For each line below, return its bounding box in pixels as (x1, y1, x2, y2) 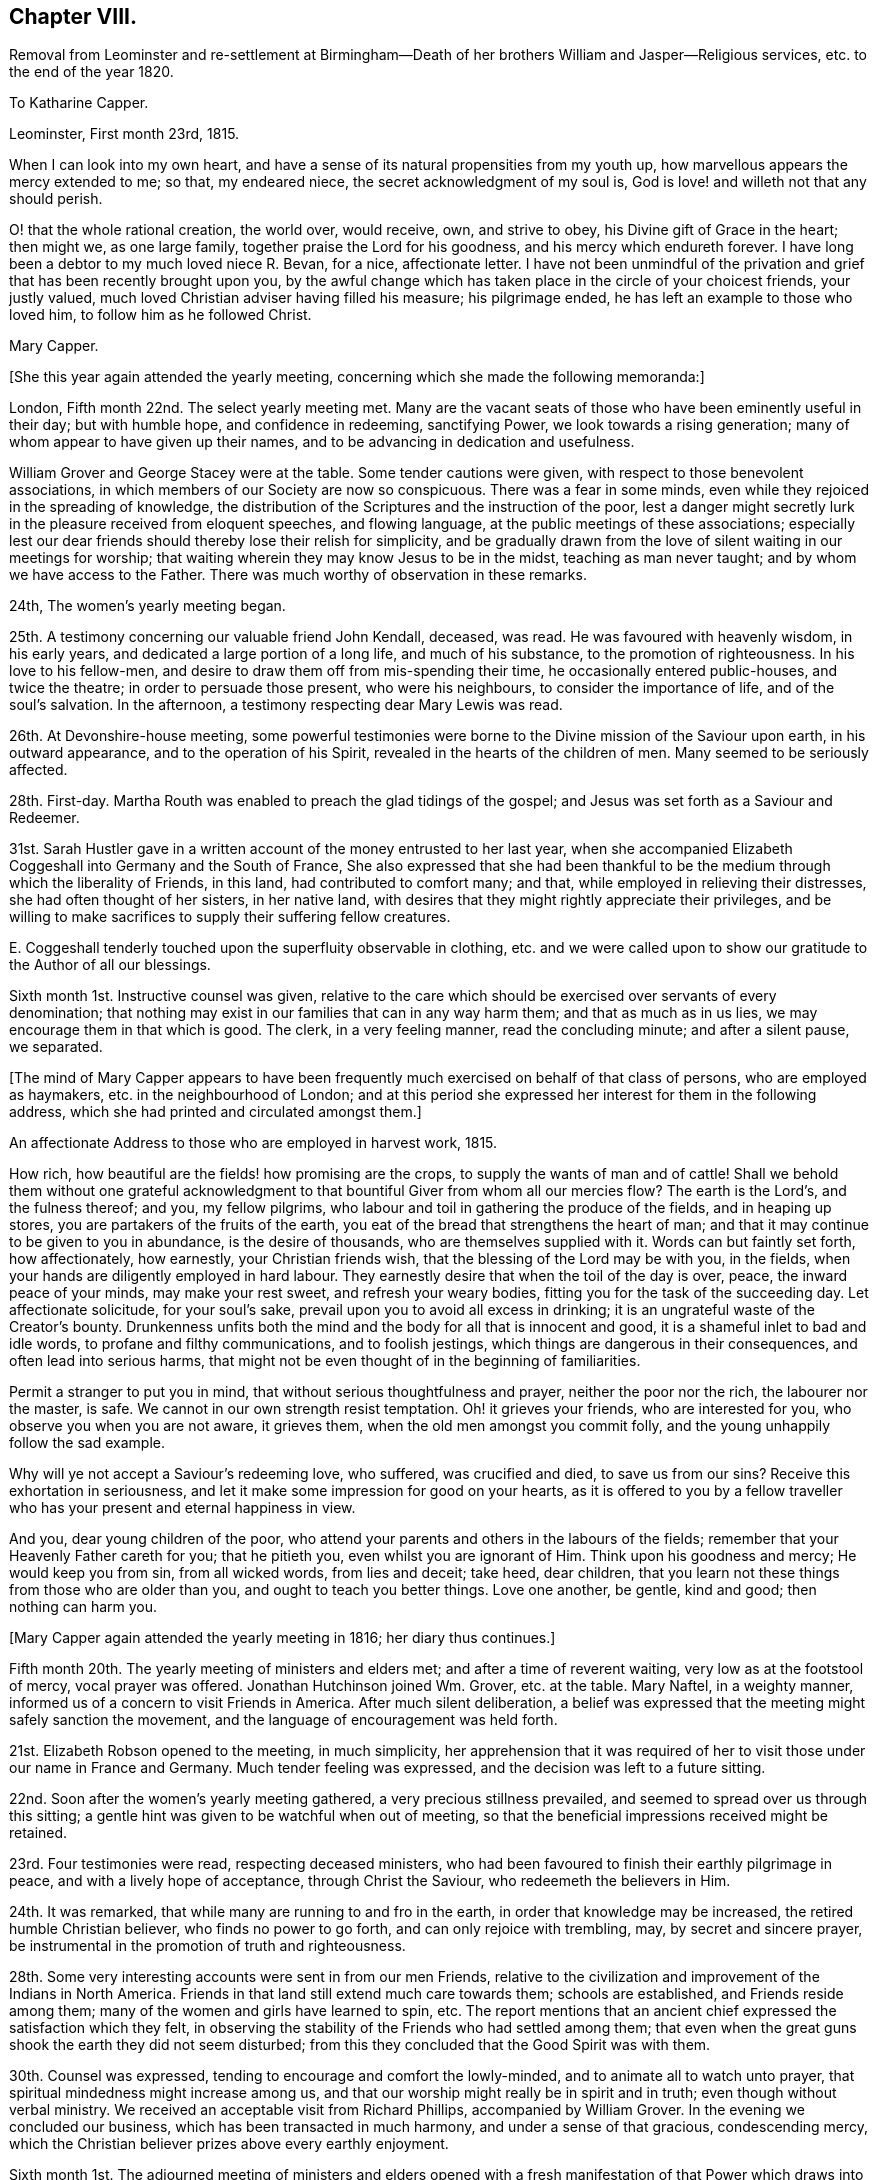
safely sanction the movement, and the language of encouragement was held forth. (9, 1711, 558, 1729)
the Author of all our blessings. (9, 956, 211, 974)
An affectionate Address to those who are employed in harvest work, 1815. (9, 1134, 498, 1152)
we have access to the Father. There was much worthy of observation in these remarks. (9, 566, 587, 584)
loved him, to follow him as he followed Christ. (9, 306, 312, 324)
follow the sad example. (9, 1434, 165, 1452)
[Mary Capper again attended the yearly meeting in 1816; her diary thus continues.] (9, 1629, 556, 1647)
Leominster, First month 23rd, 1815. (9, 125, 240, 143)
